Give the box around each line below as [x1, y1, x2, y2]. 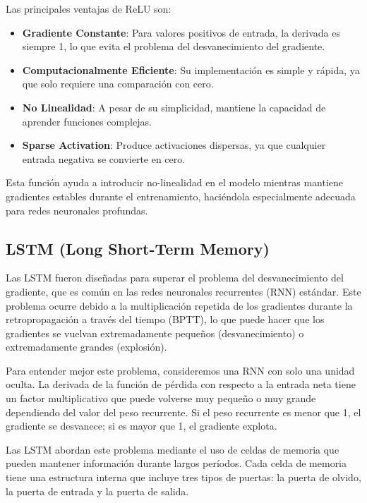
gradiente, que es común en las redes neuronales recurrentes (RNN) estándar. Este [6, 284, 361, 298]
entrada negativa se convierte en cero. [22, 151, 186, 166]
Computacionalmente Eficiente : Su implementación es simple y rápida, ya [22, 62, 360, 77]
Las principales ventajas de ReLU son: [6, 1, 172, 16]
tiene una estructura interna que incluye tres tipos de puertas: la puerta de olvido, [6, 470, 361, 485]
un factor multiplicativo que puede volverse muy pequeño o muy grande [6, 391, 316, 406]
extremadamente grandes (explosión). [6, 339, 167, 354]
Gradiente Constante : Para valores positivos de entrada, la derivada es [22, 25, 340, 40]
